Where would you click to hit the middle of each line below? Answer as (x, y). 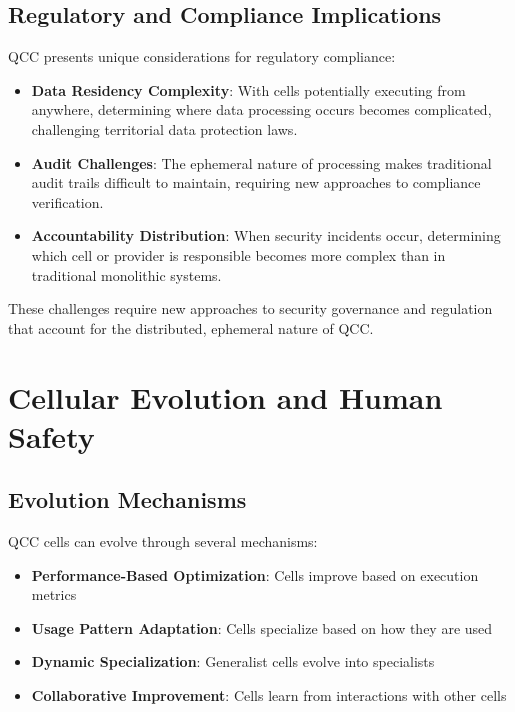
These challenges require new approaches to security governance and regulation (250, 308)
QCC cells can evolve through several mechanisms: (163, 541)
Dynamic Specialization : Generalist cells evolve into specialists (233, 661)
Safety (51, 435)
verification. (67, 201)
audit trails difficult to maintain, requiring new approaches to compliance (256, 182)
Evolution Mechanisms (127, 499)
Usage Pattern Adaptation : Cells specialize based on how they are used (262, 627)
